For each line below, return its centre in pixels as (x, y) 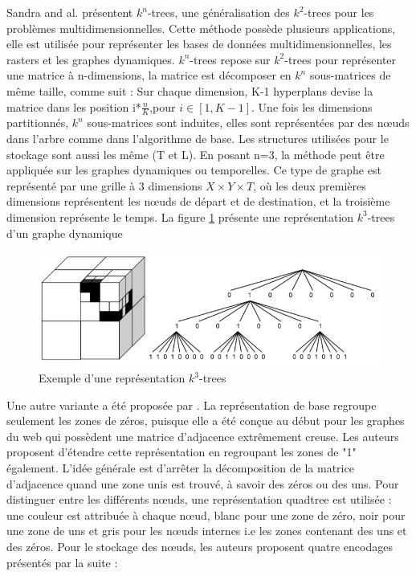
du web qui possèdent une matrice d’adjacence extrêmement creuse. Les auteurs (203, 436)
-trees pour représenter (341, 59)
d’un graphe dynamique (65, 233)
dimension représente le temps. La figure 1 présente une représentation (180, 217)
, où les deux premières (310, 185)
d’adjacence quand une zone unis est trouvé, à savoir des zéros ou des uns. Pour (203, 483)
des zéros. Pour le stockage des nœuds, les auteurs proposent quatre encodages (200, 546)
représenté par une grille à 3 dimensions (104, 185)
